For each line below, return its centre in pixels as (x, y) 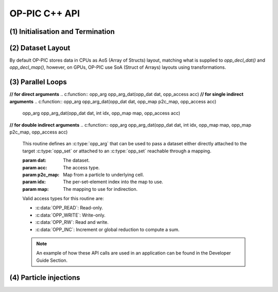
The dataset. (76, 160)
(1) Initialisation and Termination (62, 32)
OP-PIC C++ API (45, 13)
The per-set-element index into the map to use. (113, 182)
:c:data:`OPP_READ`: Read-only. (69, 208)
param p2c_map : (41, 174)
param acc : (35, 167)
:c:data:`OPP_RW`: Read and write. (72, 222)
